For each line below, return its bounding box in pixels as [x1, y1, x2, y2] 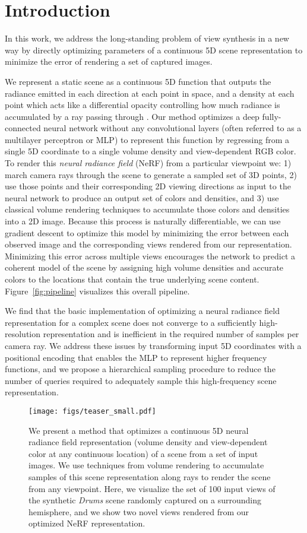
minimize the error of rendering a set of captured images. [5, 55, 213, 68]
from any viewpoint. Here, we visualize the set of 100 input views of [29, 482, 276, 494]
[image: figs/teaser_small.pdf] [29, 407, 156, 415]
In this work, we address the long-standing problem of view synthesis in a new [5, 32, 289, 45]
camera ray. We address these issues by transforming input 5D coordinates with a [5, 339, 302, 351]
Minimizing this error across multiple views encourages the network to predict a [5, 249, 296, 262]
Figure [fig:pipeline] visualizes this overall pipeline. [5, 284, 190, 297]
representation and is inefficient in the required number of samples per [43, 328, 299, 340]
